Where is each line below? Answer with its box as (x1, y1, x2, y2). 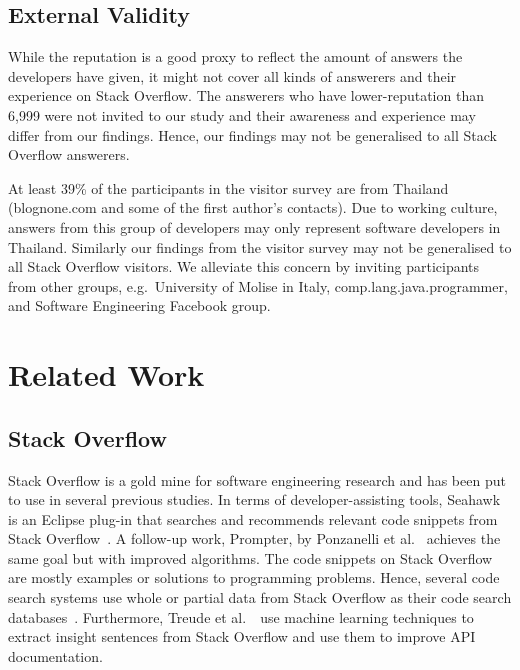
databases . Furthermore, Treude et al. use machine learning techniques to (8, 606, 474, 627)
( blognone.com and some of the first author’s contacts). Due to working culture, (8, 197, 498, 218)
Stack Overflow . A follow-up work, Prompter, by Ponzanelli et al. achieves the (8, 528, 501, 549)
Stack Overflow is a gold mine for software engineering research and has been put (8, 469, 506, 490)
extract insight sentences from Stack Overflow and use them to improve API (8, 626, 476, 647)
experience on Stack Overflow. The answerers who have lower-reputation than (8, 85, 484, 106)
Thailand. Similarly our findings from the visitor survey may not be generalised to (8, 236, 512, 257)
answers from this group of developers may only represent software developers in (8, 216, 501, 237)
